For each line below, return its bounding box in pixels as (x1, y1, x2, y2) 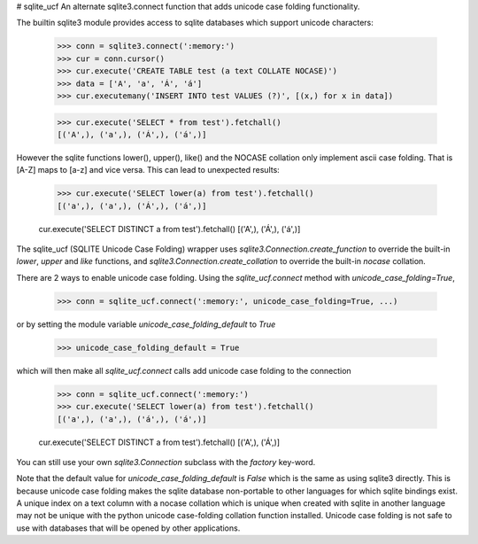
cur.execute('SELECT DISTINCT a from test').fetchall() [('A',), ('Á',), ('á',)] (38, 223, 301, 234)
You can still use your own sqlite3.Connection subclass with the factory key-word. (16, 456, 316, 467)
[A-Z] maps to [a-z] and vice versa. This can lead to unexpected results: (16, 165, 281, 175)
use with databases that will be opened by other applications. (16, 523, 241, 533)
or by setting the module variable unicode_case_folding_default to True (16, 319, 276, 330)
